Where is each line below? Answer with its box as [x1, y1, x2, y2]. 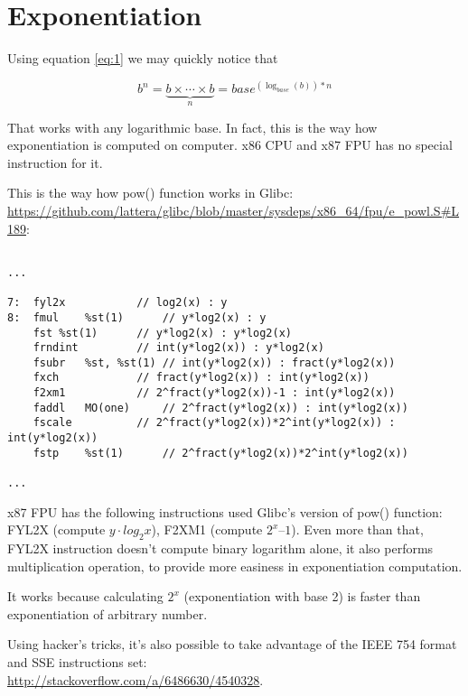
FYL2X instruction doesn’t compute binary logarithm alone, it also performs [7, 539, 434, 558]
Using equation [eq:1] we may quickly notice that [7, 49, 278, 68]
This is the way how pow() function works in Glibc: [7, 183, 294, 202]
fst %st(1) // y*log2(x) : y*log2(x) [33, 326, 292, 339]
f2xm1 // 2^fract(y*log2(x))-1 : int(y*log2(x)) [33, 386, 396, 400]
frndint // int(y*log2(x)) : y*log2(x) [33, 341, 324, 355]
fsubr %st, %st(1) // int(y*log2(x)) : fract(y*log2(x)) [33, 356, 396, 369]
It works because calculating [7, 587, 164, 606]
